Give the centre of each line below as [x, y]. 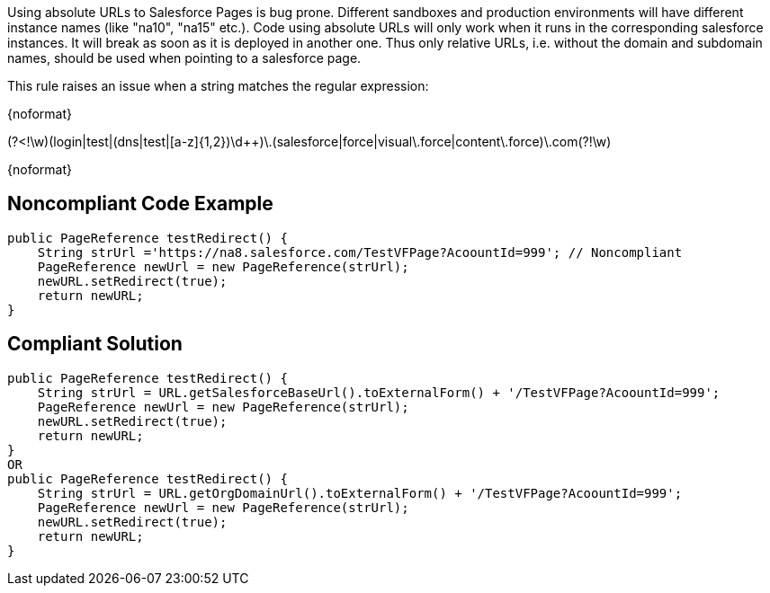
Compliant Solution [95, 344]
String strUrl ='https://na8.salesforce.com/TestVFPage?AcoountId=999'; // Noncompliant [360, 252]
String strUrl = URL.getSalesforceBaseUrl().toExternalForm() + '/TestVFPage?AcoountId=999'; [379, 392]
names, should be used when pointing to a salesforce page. [184, 58]
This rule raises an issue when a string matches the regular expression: [218, 86]
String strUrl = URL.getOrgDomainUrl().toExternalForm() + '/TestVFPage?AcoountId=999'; [360, 493]
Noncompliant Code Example [140, 204]
